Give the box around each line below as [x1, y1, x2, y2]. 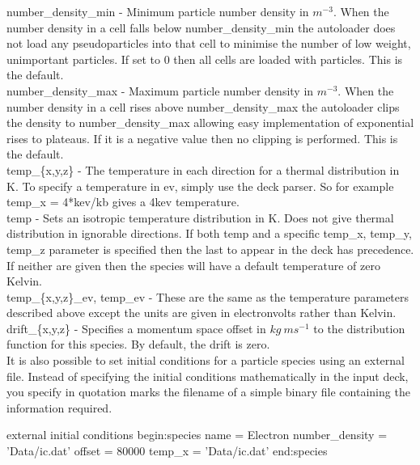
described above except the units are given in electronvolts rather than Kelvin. [6, 304, 397, 321]
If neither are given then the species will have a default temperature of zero [6, 256, 380, 273]
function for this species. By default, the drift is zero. [6, 336, 270, 353]
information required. [6, 399, 112, 416]
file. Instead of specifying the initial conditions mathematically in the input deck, [6, 367, 409, 384]
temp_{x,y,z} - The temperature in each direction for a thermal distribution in [6, 161, 400, 178]
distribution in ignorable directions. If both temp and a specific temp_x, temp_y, [6, 225, 412, 242]
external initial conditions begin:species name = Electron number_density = [6, 426, 388, 443]
